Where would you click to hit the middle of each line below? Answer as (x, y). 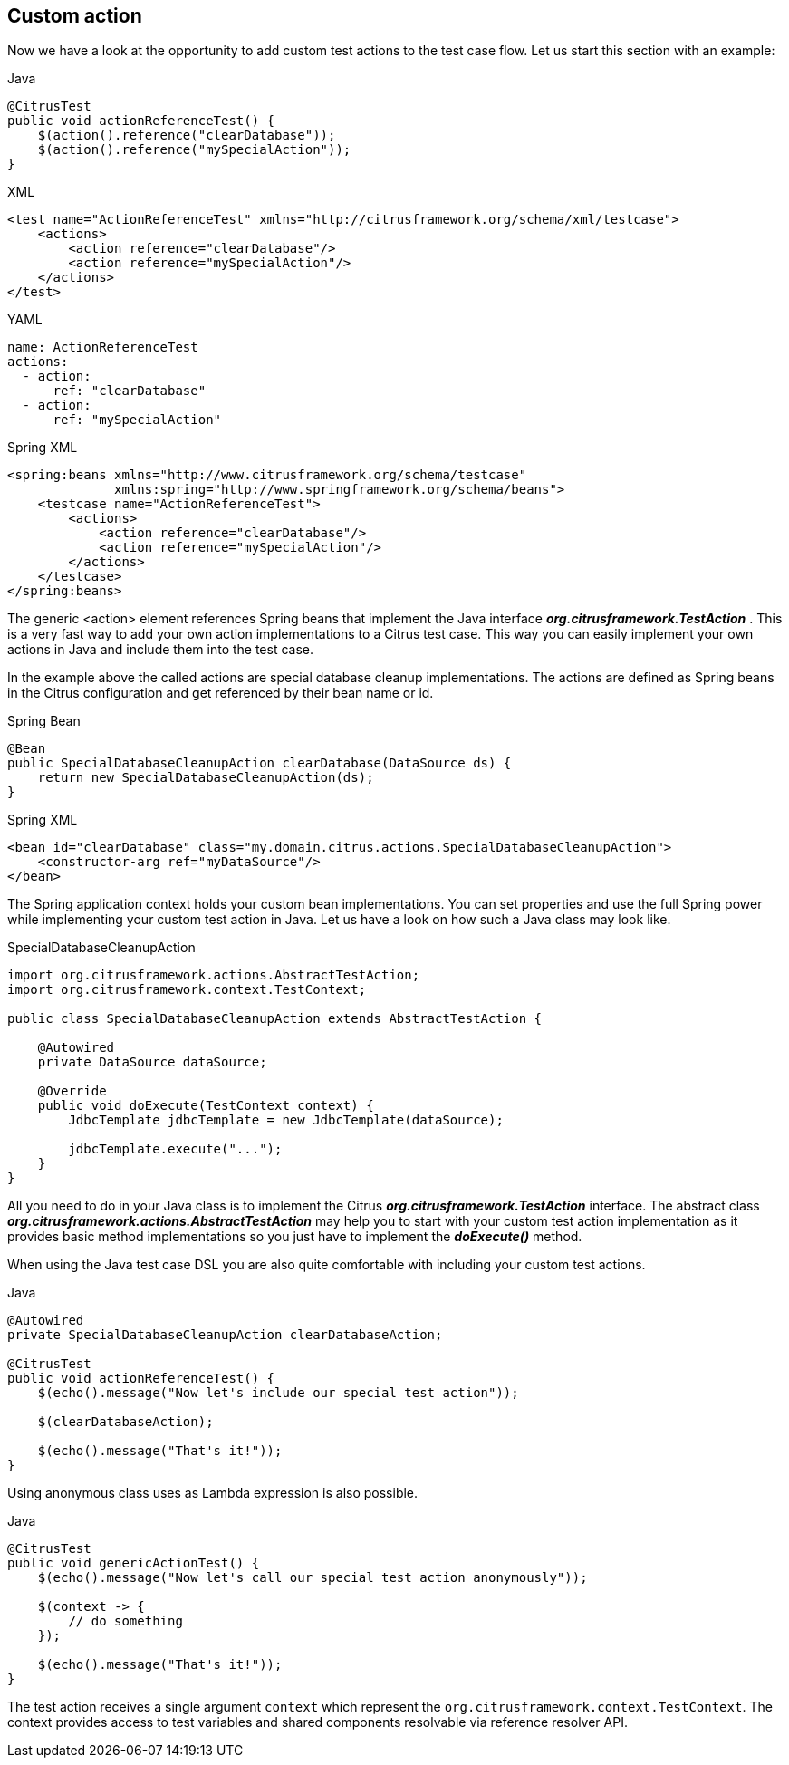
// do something (125, 1621)
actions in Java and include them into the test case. (161, 650)
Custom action (75, 16)
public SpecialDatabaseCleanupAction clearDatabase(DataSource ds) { (260, 763)
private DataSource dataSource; (152, 1062)
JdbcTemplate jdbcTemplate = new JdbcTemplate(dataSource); (286, 1120)
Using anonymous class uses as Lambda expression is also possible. (213, 1493)
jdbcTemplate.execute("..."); (175, 1149)
